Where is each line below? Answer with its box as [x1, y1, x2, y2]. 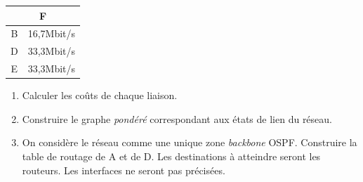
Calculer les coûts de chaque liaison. [22, 88, 178, 103]
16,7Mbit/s [27, 26, 76, 41]
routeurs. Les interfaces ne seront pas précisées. [22, 162, 225, 177]
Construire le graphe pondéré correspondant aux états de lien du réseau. [22, 111, 332, 126]
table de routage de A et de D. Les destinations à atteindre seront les [22, 148, 321, 163]
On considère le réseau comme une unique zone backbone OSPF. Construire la [22, 135, 357, 150]
